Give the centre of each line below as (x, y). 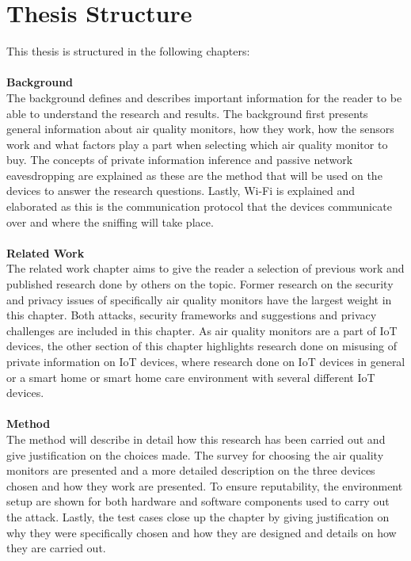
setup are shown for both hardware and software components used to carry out (198, 501)
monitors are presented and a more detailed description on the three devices (191, 470)
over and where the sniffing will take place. (110, 221)
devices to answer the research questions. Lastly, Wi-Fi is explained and (181, 191)
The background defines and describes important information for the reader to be (204, 97)
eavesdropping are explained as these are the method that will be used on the (194, 175)
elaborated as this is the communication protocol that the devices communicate (199, 206)
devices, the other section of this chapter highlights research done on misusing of (202, 346)
